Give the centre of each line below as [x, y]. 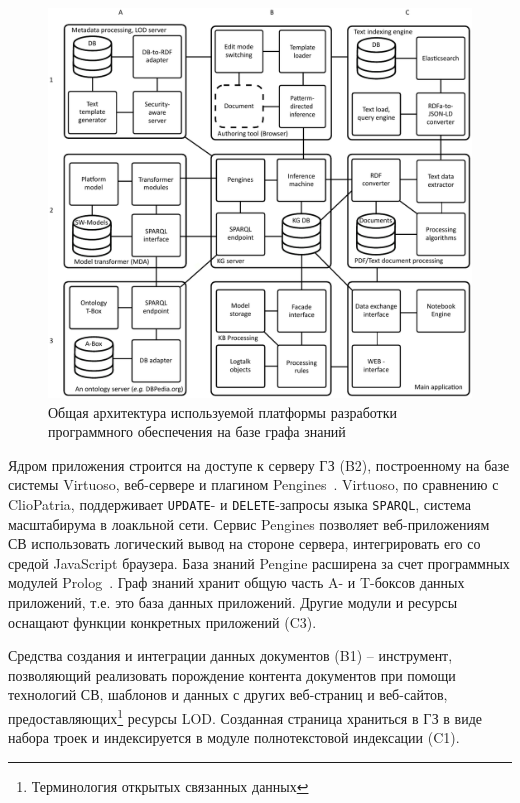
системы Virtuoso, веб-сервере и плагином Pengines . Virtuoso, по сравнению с [253, 484]
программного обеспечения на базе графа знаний [197, 431]
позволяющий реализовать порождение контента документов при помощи [232, 674]
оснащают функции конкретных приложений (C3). [162, 621]
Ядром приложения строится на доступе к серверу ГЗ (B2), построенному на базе [259, 464]
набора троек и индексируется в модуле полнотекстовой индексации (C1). [234, 737]
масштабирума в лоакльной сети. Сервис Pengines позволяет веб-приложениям [249, 523]
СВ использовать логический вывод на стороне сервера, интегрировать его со [244, 543]
